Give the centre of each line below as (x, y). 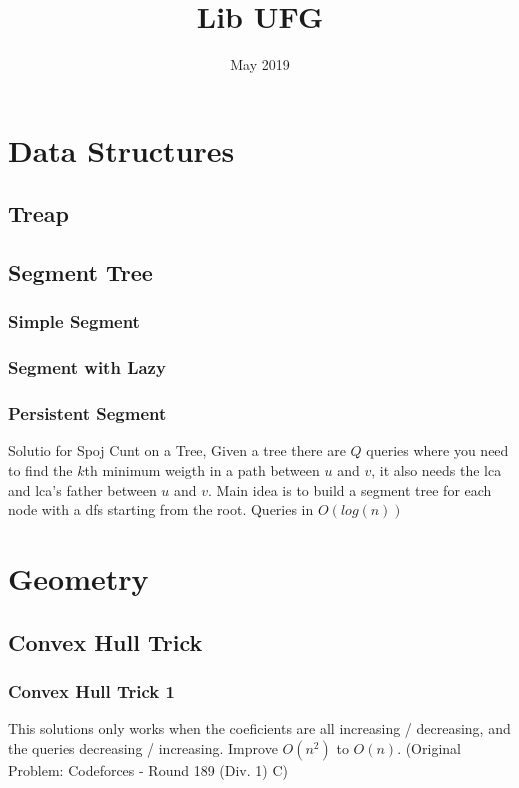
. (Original (429, 747)
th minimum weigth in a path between (202, 469)
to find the (40, 469)
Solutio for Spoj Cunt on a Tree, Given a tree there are (177, 450)
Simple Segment (74, 321)
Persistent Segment (87, 413)
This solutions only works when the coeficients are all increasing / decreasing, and (259, 728)
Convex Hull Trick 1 (91, 690)
